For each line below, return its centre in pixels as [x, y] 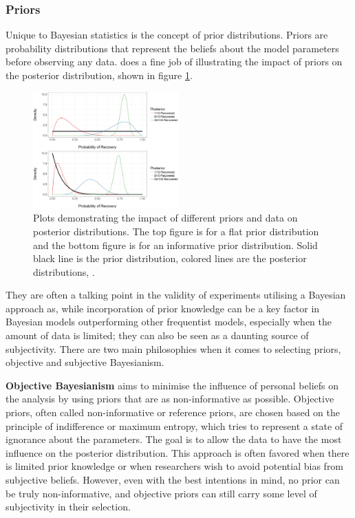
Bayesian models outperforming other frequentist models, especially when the [169, 322]
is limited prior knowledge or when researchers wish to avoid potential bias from [175, 466]
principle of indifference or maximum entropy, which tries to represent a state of [174, 425]
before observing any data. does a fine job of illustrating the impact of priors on [174, 62]
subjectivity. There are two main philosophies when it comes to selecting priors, [173, 348]
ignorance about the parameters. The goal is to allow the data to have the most [174, 439]
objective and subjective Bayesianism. [85, 362]
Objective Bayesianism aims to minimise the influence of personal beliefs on [172, 385]
